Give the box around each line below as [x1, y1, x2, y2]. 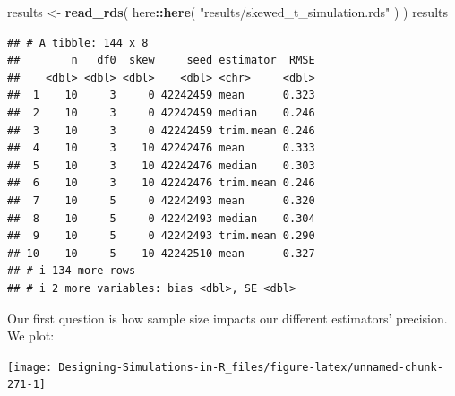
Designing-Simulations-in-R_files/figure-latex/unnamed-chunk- [58, 360, 443, 374]
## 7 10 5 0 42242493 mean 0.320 [7, 194, 315, 207]
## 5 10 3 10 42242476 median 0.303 [7, 159, 315, 172]
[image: [7, 360, 53, 374]
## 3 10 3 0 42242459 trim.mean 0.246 [7, 124, 315, 137]
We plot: [7, 326, 55, 345]
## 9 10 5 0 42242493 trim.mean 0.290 [7, 229, 315, 243]
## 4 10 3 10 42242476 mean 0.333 [7, 142, 315, 155]
